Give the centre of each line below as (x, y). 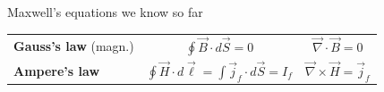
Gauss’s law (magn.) (74, 45)
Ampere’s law (57, 70)
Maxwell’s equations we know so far (105, 12)
